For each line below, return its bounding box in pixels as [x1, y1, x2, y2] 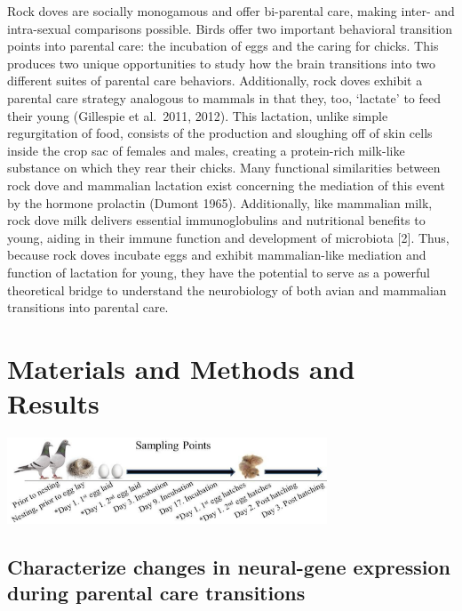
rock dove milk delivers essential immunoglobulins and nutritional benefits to [7, 211, 426, 229]
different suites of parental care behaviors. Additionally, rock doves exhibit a [7, 71, 423, 90]
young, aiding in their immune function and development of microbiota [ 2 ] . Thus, [7, 228, 450, 246]
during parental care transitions [7, 579, 306, 607]
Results [7, 385, 100, 422]
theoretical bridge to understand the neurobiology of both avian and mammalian [7, 280, 447, 299]
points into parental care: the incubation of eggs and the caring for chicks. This [7, 36, 439, 55]
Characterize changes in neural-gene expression [7, 552, 451, 580]
